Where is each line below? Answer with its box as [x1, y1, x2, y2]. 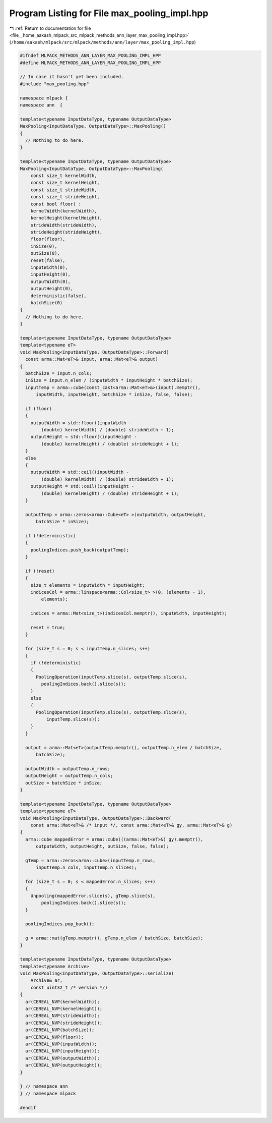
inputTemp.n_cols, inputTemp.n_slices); [36, 865, 137, 870]
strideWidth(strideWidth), [30, 222, 98, 228]
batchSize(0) [30, 300, 63, 305]
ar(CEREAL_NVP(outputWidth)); [25, 1055, 100, 1061]
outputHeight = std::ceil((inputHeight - [30, 483, 134, 489]
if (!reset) [25, 568, 55, 574]
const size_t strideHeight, [30, 194, 100, 200]
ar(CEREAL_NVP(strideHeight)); [25, 1020, 103, 1026]
